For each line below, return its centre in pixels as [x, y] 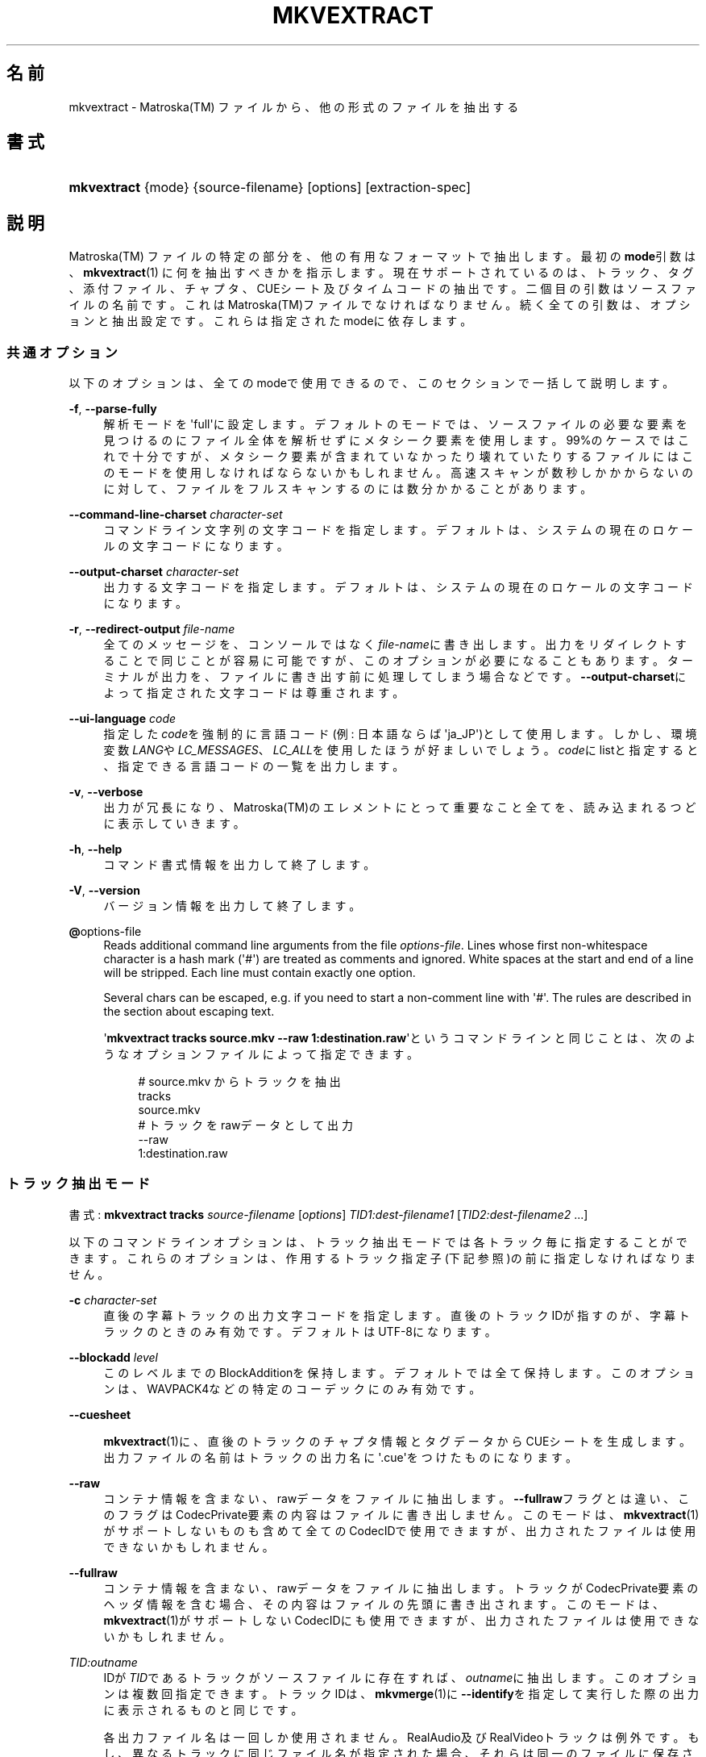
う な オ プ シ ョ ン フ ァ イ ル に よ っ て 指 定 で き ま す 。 [261, 1054]
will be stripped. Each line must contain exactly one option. [260, 973]
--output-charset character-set [154, 572]
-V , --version [104, 891]
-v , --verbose [106, 792]
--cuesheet [100, 1414]
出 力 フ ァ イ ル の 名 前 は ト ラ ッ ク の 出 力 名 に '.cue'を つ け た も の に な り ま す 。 [341, 1457]
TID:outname [103, 1662]
